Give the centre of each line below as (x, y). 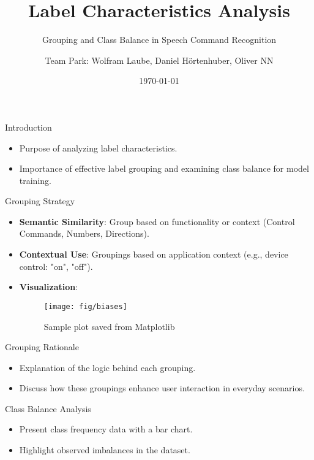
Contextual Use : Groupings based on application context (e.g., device (154, 254)
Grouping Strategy (40, 201)
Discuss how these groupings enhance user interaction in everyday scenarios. (162, 388)
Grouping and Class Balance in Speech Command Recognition (159, 40)
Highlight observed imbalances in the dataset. (105, 450)
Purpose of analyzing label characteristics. (98, 148)
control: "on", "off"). (56, 266)
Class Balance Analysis (48, 408)
